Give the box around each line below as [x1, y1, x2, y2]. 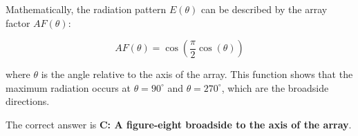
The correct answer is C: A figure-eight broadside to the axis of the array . [6, 117, 352, 131]
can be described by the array [201, 2, 328, 16]
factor [6, 15, 30, 30]
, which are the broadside [221, 80, 329, 95]
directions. [6, 94, 50, 108]
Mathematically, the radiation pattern [6, 2, 167, 16]
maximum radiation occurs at [6, 80, 131, 95]
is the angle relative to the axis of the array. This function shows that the [41, 67, 353, 81]
